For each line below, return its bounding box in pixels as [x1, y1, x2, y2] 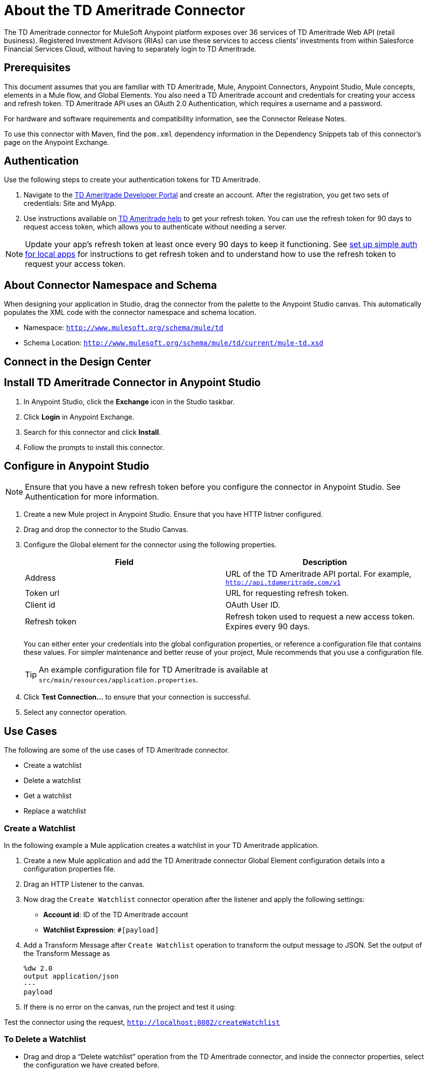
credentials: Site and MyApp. [24, 199, 116, 208]
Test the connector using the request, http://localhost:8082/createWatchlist [4, 1017, 280, 1026]
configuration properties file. [24, 864, 116, 873]
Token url [25, 588, 59, 598]
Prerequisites [4, 61, 71, 74]
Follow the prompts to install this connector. [24, 443, 164, 451]
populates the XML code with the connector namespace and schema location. [4, 308, 256, 317]
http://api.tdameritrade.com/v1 [226, 579, 341, 587]
